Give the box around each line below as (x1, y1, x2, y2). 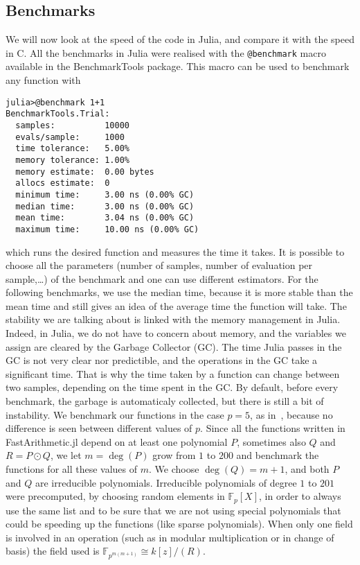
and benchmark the (236, 448, 319, 462)
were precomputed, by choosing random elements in (6, 489, 225, 503)
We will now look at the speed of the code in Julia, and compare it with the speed (6, 32, 354, 46)
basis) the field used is (6, 544, 100, 558)
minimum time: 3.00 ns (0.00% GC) (15, 189, 195, 200)
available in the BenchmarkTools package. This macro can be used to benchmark (6, 59, 350, 73)
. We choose (149, 462, 199, 476)
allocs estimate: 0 (15, 178, 110, 189)
